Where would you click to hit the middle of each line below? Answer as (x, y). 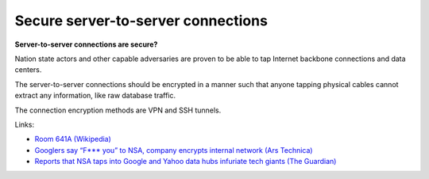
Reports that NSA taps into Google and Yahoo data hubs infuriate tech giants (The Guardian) (186, 162)
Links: (25, 124)
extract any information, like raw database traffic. (95, 96)
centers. (28, 70)
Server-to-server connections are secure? (86, 44)
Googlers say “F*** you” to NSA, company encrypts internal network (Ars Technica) (174, 150)
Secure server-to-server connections (141, 21)
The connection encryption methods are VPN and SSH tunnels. (118, 110)
